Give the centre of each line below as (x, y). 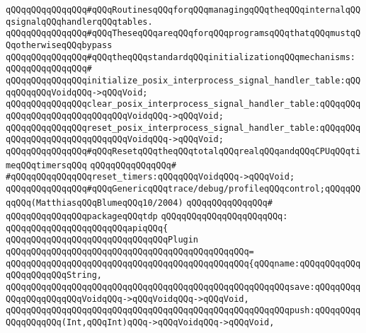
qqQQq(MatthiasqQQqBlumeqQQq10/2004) (95, 203)
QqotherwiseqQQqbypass (59, 45)
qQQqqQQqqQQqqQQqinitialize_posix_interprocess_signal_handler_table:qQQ (183, 80)
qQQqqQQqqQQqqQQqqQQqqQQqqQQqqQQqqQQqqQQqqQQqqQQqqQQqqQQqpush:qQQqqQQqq (183, 311)
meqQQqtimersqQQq (46, 165)
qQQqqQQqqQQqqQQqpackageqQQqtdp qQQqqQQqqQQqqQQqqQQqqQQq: (147, 217)
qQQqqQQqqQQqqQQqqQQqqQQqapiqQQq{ (87, 228)
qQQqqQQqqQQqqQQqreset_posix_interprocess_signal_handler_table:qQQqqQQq (183, 128)
